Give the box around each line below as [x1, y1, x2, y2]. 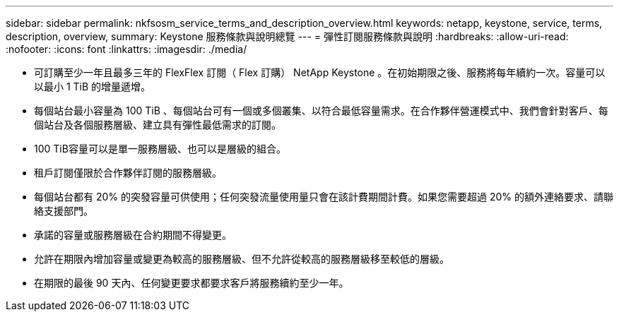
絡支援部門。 [34, 205, 93, 217]
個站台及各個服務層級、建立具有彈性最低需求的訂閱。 [34, 119, 281, 131]
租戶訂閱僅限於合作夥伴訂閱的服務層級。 [34, 167, 222, 179]
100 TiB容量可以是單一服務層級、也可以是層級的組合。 [34, 143, 286, 155]
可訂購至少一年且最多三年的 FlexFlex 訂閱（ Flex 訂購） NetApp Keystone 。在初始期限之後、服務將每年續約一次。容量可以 [34, 66, 606, 78]
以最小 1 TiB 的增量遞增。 [34, 80, 151, 92]
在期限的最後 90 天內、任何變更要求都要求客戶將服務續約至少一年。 [34, 277, 349, 289]
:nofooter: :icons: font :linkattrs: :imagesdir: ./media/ [6, 43, 247, 55]
